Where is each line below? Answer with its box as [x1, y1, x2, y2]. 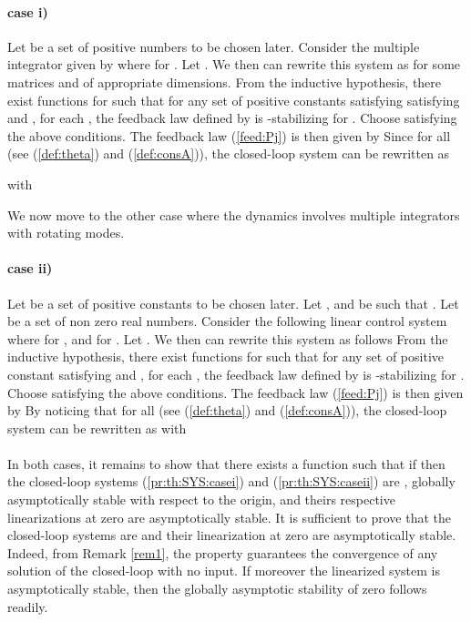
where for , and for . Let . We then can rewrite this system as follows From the [7, 329, 448, 348]
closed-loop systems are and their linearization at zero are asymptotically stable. [7, 525, 456, 545]
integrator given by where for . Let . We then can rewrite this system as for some [7, 55, 461, 74]
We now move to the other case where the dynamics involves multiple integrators [7, 205, 460, 224]
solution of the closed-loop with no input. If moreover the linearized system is [7, 561, 440, 580]
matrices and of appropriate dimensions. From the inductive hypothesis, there [7, 72, 442, 91]
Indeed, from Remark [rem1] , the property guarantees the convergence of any [7, 543, 438, 562]
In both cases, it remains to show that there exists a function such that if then [7, 454, 445, 473]
